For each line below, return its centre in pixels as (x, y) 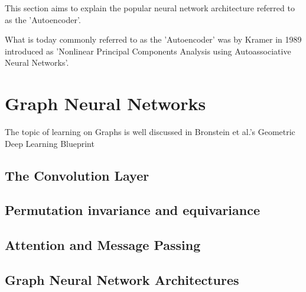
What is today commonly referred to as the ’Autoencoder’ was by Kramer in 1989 (153, 39)
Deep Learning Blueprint (50, 143)
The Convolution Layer (77, 175)
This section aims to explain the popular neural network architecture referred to (150, 8)
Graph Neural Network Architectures (122, 280)
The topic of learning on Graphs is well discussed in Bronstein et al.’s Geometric (150, 132)
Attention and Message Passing (103, 245)
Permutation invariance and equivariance (133, 210)
